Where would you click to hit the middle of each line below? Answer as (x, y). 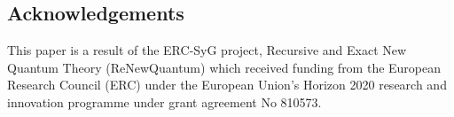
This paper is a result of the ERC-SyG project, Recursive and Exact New (207, 50)
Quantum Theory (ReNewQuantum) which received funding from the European (224, 67)
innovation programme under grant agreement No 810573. (164, 101)
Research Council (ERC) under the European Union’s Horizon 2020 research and (227, 85)
